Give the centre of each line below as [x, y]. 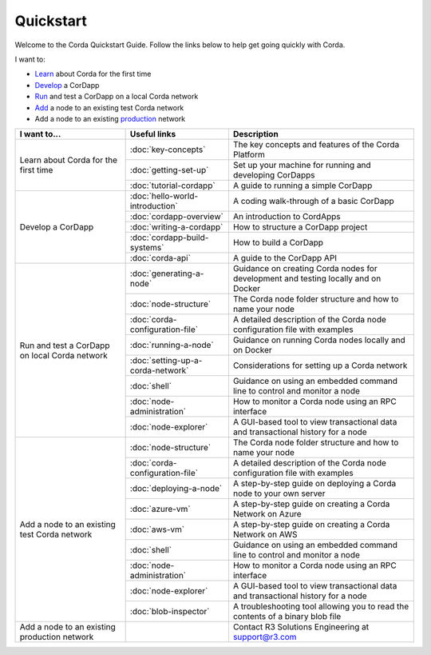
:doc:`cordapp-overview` [176, 217]
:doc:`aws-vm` [157, 529]
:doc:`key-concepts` [168, 150]
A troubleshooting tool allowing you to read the [321, 606]
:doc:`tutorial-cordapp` [172, 186]
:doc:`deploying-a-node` [176, 489]
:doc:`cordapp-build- [169, 238]
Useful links [153, 134]
